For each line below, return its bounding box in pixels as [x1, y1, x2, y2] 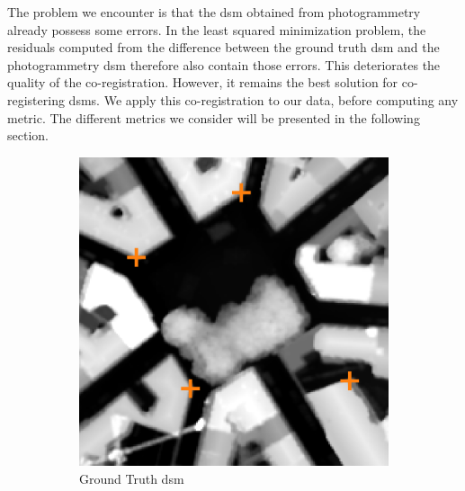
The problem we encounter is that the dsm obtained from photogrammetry [7, 3, 421, 21]
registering [7, 90, 65, 109]
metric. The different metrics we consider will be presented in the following [7, 108, 420, 127]
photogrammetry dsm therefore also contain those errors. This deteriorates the [7, 55, 441, 74]
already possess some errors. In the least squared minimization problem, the [7, 20, 426, 39]
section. [7, 126, 49, 145]
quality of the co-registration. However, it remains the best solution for [7, 73, 398, 92]
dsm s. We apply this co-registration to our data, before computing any [68, 90, 459, 109]
